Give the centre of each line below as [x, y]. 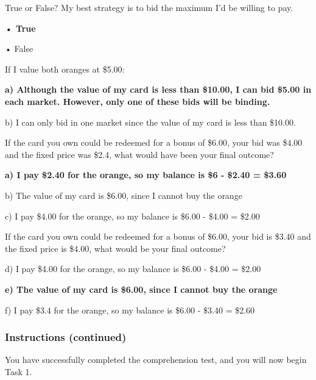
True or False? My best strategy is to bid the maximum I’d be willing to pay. [149, 7]
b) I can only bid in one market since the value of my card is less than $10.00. [150, 122]
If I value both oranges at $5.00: [65, 69]
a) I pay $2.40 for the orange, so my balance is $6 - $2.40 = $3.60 [146, 175]
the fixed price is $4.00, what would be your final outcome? [115, 248]
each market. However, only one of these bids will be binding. [138, 101]
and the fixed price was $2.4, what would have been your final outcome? [139, 154]
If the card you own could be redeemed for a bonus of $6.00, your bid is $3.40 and [158, 236]
